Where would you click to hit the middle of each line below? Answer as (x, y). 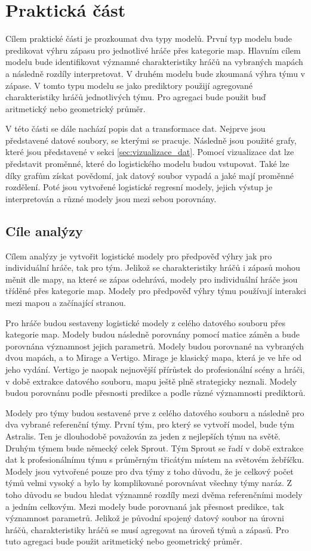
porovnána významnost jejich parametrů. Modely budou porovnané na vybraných (155, 346)
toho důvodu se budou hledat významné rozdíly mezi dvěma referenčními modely (154, 494)
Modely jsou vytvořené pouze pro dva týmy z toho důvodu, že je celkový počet (150, 471)
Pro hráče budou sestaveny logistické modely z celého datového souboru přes (145, 322)
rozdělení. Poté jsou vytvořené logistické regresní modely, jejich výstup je (139, 187)
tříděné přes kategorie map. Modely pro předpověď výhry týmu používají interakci (156, 291)
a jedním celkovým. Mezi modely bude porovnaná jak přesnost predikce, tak (145, 506)
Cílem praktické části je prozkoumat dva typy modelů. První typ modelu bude (149, 38)
